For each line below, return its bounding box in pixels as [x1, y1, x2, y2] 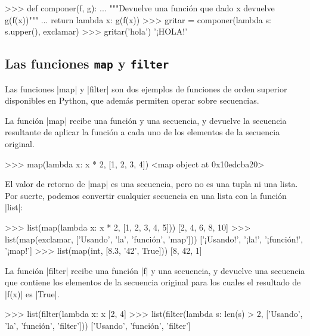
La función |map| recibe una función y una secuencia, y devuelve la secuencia [5, 114, 287, 126]
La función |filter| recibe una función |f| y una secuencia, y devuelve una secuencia [5, 264, 305, 276]
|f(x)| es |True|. [5, 287, 60, 300]
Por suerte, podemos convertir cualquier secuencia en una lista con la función [5, 189, 287, 201]
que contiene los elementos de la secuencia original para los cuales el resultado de [5, 276, 301, 288]
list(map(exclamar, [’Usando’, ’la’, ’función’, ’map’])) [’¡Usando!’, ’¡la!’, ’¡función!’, [5, 232, 303, 245]
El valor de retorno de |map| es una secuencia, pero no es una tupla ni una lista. [5, 178, 298, 190]
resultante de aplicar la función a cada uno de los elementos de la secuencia [5, 126, 280, 138]
